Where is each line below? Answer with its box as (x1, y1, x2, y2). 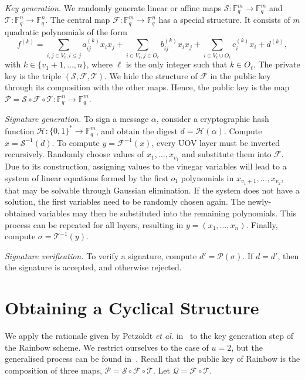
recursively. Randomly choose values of (5, 148, 144, 160)
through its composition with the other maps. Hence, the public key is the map (5, 81, 290, 93)
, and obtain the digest (96, 124, 178, 137)
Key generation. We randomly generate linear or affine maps (5, 2, 221, 13)
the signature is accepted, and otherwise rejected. (5, 261, 182, 273)
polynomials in (181, 171, 234, 184)
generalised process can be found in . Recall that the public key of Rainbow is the (5, 352, 300, 365)
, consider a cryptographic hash (156, 113, 269, 125)
